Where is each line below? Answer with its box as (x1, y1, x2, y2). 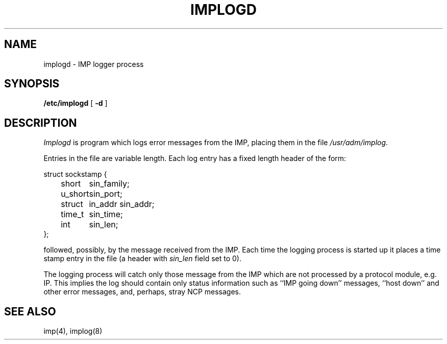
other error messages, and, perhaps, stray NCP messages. (43, 287, 241, 296)
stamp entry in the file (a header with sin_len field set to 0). (43, 254, 241, 263)
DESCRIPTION (4, 116, 77, 129)
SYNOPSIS (4, 77, 60, 90)
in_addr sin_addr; (89, 199, 155, 210)
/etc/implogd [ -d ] (43, 99, 108, 108)
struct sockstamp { (43, 170, 107, 179)
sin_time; (89, 209, 123, 220)
